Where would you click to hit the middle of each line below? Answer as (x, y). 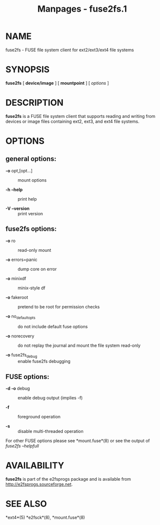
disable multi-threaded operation (51, 431)
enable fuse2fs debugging (44, 361)
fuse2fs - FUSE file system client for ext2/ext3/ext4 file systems (70, 50)
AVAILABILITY (35, 466)
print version (30, 213)
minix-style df (32, 288)
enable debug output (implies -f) (50, 398)
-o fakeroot (17, 297)
